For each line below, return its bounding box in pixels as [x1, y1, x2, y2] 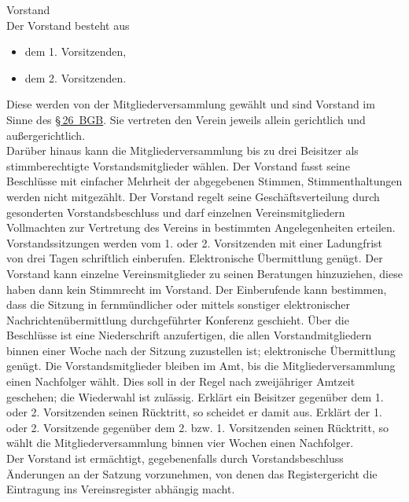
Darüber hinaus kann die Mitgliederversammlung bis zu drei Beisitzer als [6, 142, 359, 159]
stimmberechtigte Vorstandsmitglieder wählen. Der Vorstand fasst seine [6, 157, 350, 174]
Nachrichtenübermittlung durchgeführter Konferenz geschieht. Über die [6, 311, 349, 328]
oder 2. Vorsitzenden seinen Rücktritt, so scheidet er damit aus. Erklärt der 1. [6, 404, 382, 420]
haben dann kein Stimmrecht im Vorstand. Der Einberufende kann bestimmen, [6, 280, 387, 297]
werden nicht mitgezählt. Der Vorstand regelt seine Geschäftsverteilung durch [6, 188, 380, 204]
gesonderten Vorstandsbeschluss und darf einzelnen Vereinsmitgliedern [6, 203, 345, 220]
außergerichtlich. [6, 126, 86, 143]
